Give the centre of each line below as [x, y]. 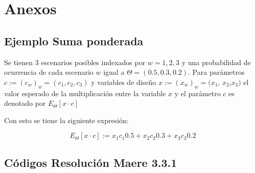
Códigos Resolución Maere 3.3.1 [91, 162]
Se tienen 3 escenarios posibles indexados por [75, 62]
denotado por [25, 103]
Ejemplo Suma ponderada [74, 40]
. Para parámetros [216, 72]
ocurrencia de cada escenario [49, 72]
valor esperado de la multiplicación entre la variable [85, 93]
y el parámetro [198, 93]
